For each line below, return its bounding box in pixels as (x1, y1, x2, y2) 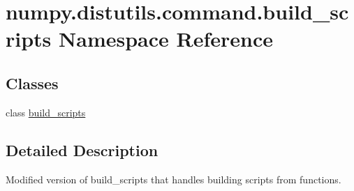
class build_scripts (6, 105, 86, 119)
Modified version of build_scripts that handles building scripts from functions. (6, 171, 341, 186)
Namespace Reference (59, 24, 274, 53)
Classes (6, 72, 59, 93)
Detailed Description (6, 139, 158, 160)
